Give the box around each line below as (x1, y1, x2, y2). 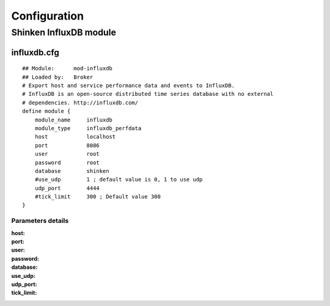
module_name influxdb (34, 116, 113, 123)
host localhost (34, 133, 116, 140)
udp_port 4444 (34, 184, 100, 192)
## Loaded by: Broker (22, 73, 94, 81)
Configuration (11, 9, 84, 23)
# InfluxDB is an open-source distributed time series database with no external (22, 90, 274, 98)
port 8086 (34, 142, 100, 149)
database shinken (34, 167, 109, 174)
